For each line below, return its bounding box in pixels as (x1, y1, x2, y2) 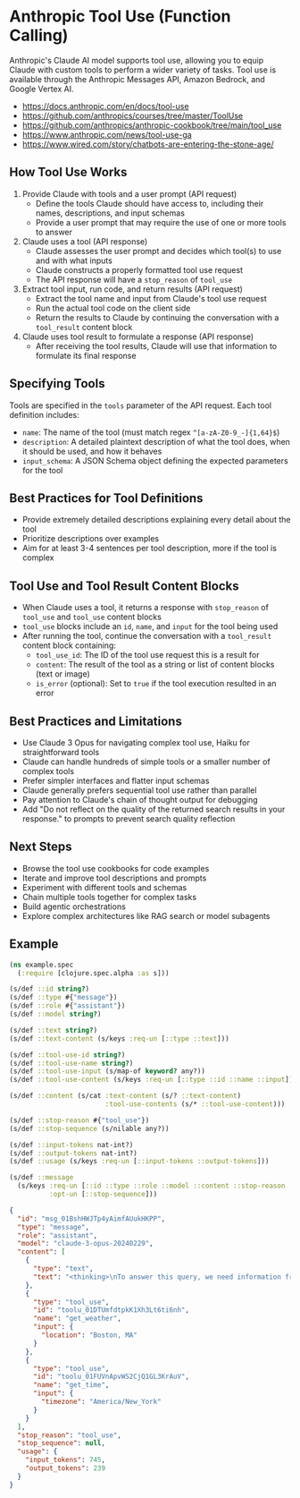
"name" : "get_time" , (32, 1381, 110, 1390)
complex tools (21, 766, 74, 776)
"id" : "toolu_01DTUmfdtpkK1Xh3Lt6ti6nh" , (32, 1306, 190, 1315)
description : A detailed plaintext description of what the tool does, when (21, 436, 290, 447)
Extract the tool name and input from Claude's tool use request (35, 293, 267, 303)
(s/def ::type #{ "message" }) (9, 993, 118, 1002)
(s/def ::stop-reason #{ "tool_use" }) (9, 1116, 150, 1125)
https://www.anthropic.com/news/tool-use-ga (21, 129, 192, 140)
